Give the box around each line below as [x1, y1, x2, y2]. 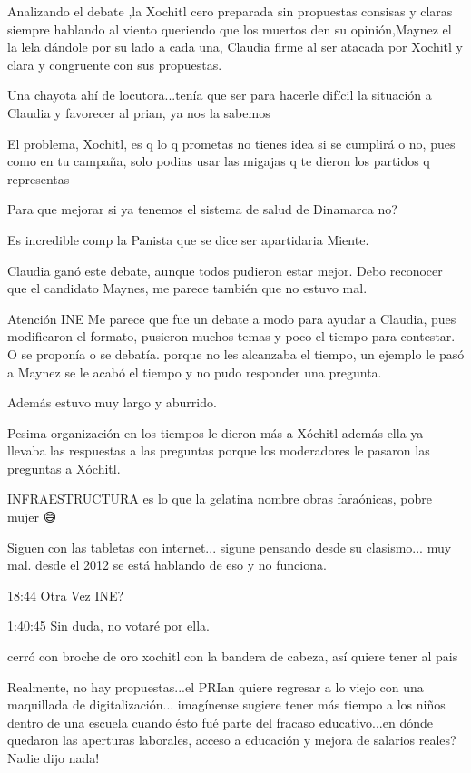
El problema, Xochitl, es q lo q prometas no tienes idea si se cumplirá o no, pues [7, 133, 456, 152]
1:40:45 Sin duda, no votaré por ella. [7, 616, 210, 635]
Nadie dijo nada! [7, 749, 100, 767]
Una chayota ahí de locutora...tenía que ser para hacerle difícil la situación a [7, 85, 432, 104]
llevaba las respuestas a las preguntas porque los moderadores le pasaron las [7, 441, 430, 460]
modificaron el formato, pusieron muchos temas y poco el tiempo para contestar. [7, 327, 456, 346]
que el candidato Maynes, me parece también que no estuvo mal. [7, 279, 368, 298]
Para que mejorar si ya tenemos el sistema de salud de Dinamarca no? [7, 200, 397, 219]
